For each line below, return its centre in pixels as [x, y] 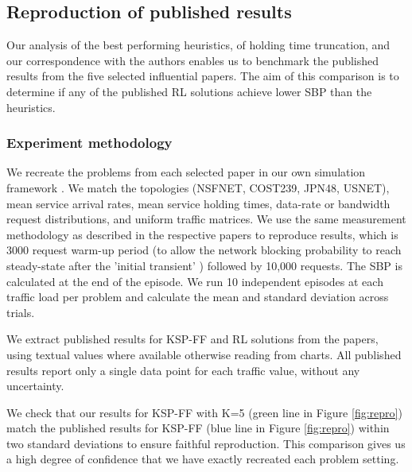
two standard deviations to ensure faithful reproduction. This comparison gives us [206, 443]
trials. [21, 312]
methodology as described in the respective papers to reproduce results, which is [202, 234]
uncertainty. [35, 386]
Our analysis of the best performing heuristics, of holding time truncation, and [198, 45]
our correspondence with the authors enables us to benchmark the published [193, 60]
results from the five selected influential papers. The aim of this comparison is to [203, 76]
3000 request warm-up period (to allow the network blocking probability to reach [204, 250]
